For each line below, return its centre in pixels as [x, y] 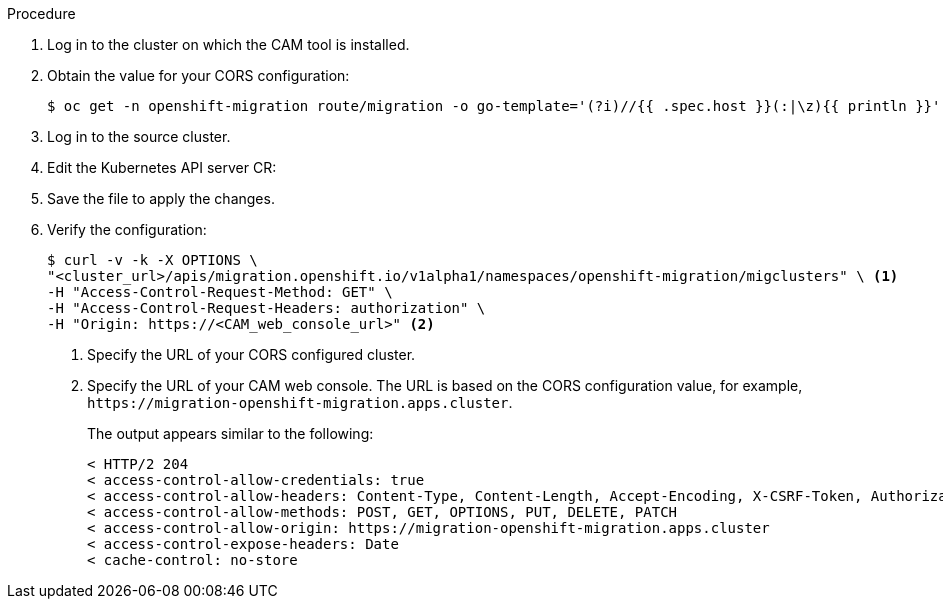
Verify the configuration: [127, 229]
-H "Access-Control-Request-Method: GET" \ [220, 292]
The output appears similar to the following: [230, 433]
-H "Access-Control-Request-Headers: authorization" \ [266, 308]
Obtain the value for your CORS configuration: [198, 75]
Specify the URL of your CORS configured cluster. [251, 354]
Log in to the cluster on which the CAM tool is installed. [228, 44]
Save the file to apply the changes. [161, 198]
